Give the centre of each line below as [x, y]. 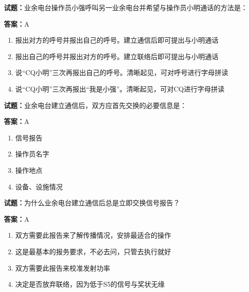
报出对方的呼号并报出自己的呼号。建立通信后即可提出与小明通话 [117, 40]
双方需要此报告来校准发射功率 [63, 268]
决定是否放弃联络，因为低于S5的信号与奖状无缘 [90, 284]
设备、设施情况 [39, 186]
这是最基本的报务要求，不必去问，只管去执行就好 [93, 251]
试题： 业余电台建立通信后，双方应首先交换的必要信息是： [95, 105]
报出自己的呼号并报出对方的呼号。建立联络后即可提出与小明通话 [117, 56]
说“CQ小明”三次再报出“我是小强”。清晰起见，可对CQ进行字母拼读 [120, 88]
